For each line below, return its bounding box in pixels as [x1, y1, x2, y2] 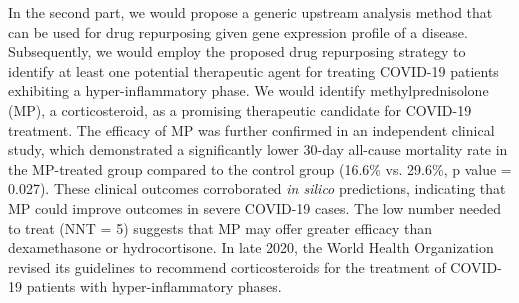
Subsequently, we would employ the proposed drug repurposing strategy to [8, 41, 466, 62]
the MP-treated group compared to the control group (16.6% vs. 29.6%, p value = [8, 158, 512, 179]
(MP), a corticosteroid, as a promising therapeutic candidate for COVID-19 [8, 99, 472, 120]
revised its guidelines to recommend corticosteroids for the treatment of [8, 256, 446, 277]
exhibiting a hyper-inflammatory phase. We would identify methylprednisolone [8, 80, 489, 101]
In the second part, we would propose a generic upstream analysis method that [8, 2, 493, 22]
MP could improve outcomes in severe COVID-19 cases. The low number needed [8, 197, 502, 218]
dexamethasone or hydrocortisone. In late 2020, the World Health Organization [8, 237, 494, 258]
